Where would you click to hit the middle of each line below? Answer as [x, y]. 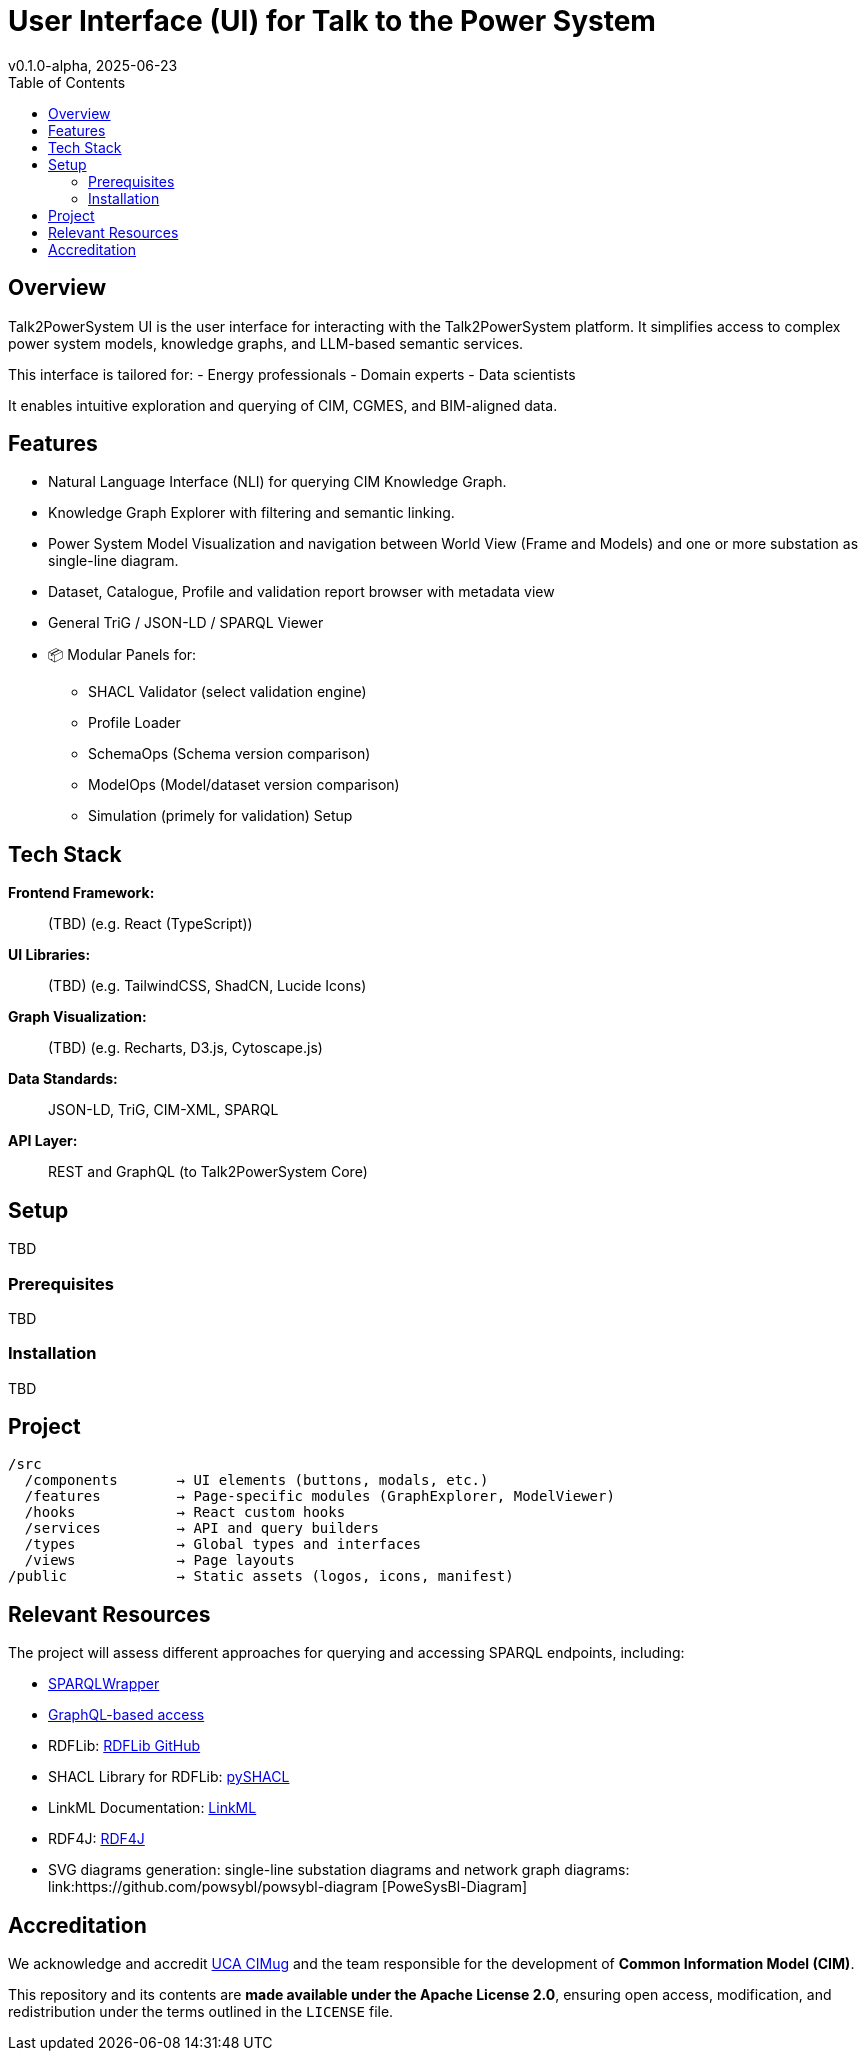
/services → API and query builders [201, 1528]
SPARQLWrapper [104, 1684]
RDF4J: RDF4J [96, 1839]
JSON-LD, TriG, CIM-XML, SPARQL [163, 1110]
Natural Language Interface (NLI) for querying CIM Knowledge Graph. [277, 482]
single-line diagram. [113, 561]
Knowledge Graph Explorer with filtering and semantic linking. [251, 513]
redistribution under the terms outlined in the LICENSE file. [201, 2012]
